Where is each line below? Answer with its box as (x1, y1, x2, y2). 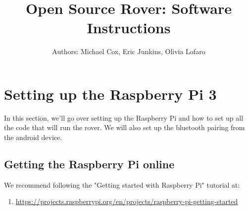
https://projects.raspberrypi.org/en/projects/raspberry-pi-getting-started (15, 196, 238, 207)
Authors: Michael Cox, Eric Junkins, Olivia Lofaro (52, 46, 205, 57)
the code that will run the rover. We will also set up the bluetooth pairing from (4, 122, 245, 133)
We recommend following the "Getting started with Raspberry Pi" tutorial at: (4, 179, 240, 190)
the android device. (4, 132, 62, 142)
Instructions (87, 17, 171, 38)
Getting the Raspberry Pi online (4, 156, 175, 172)
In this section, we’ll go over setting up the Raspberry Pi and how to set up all (4, 112, 244, 123)
